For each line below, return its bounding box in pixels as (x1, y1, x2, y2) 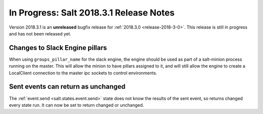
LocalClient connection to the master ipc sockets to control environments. (9, 70, 157, 76)
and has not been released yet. (9, 31, 72, 36)
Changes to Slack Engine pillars (9, 44, 107, 52)
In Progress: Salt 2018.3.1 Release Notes (9, 7, 175, 18)
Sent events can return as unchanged (9, 82, 126, 91)
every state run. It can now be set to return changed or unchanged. (9, 102, 144, 108)
